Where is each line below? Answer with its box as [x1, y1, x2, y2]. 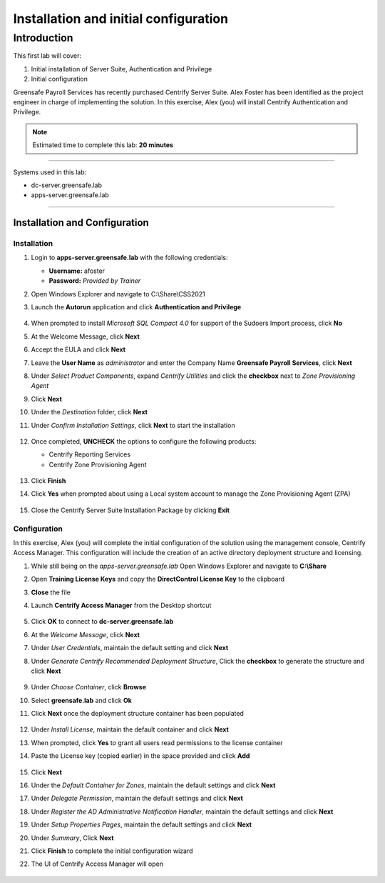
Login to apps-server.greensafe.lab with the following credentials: [31, 254, 228, 262]
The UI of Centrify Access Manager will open [31, 859, 164, 868]
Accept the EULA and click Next [31, 345, 126, 354]
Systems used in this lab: [13, 168, 87, 176]
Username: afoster [48, 266, 106, 275]
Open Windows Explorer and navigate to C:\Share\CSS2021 [31, 289, 206, 298]
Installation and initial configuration [13, 11, 228, 26]
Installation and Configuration [13, 216, 149, 229]
